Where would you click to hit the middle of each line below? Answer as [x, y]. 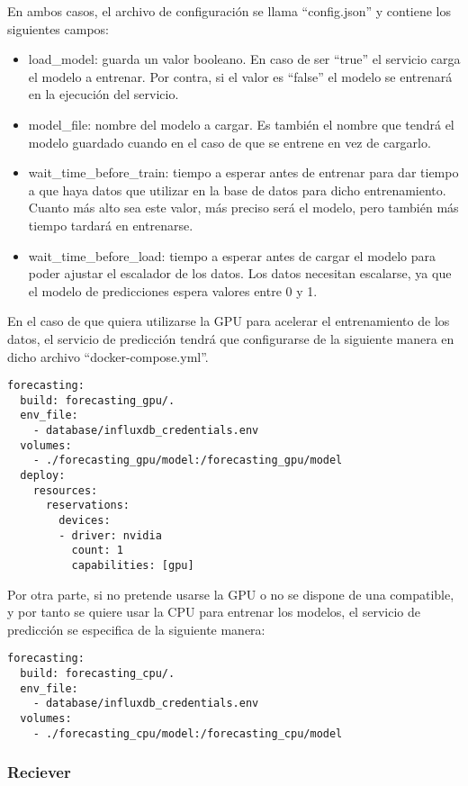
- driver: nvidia [110, 535]
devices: [85, 520]
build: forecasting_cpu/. [98, 674]
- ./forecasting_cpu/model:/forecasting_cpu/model [188, 733]
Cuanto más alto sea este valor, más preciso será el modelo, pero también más [243, 208]
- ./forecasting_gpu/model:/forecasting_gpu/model [188, 461]
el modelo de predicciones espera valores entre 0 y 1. [173, 290]
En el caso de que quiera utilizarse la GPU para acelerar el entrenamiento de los [229, 321]
